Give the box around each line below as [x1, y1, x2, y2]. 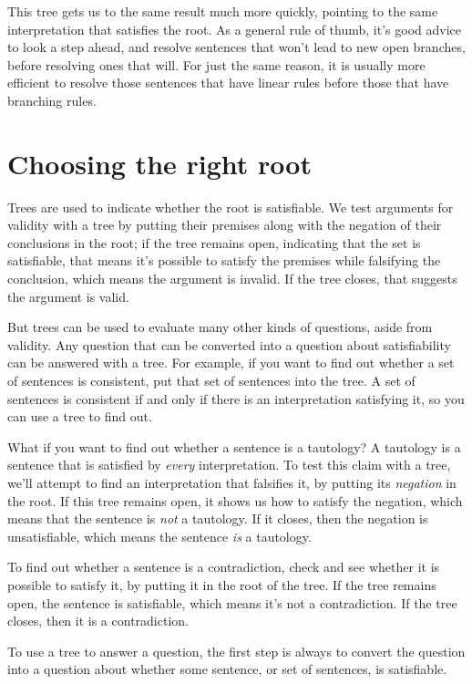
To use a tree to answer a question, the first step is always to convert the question [7, 641, 466, 660]
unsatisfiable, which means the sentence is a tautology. [7, 526, 312, 545]
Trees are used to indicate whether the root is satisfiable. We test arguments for [7, 197, 454, 216]
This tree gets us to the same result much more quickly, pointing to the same [7, 2, 438, 20]
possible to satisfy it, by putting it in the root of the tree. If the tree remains [7, 575, 436, 594]
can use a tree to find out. [7, 407, 152, 426]
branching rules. [7, 90, 97, 109]
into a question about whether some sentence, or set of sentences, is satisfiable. [7, 659, 447, 679]
